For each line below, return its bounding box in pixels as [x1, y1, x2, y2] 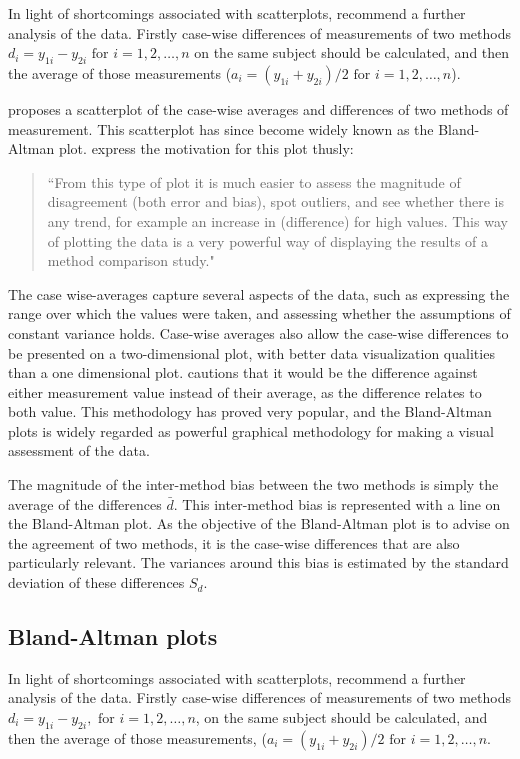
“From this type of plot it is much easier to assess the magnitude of [47, 171, 461, 192]
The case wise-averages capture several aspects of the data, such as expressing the [8, 283, 510, 304]
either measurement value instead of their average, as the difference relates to [8, 381, 482, 402]
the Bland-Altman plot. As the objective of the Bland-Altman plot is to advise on [8, 513, 510, 534]
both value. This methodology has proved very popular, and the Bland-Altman [8, 401, 492, 422]
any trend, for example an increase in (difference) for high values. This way [47, 210, 508, 231]
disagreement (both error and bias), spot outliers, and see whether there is [47, 191, 504, 212]
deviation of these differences [8, 572, 185, 593]
